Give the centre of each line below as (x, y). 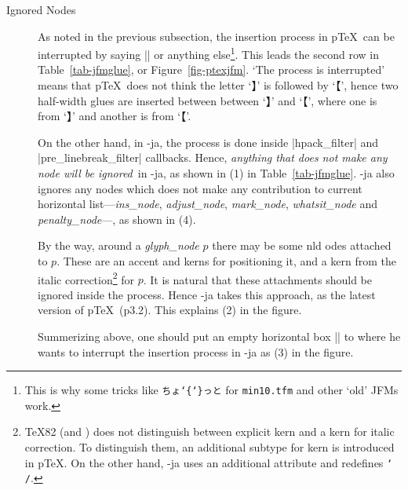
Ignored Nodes (41, 9)
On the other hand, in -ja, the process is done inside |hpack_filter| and (208, 142)
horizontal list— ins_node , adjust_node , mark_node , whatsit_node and (208, 204)
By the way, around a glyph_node (118, 245)
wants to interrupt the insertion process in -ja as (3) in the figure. (196, 351)
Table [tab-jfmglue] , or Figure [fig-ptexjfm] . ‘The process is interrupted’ (211, 69)
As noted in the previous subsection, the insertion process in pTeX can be (216, 36)
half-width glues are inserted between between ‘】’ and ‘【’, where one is (208, 100)
